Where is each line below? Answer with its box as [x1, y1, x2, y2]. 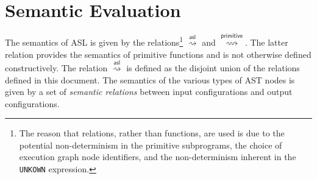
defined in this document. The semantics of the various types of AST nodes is [5, 73, 295, 86]
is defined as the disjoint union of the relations [126, 61, 300, 74]
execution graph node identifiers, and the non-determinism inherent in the [19, 150, 296, 163]
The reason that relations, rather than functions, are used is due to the [19, 127, 285, 139]
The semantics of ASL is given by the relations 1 [5, 34, 183, 48]
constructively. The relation [5, 61, 108, 74]
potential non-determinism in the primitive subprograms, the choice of [19, 138, 282, 151]
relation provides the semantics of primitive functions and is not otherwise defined [5, 47, 312, 60]
